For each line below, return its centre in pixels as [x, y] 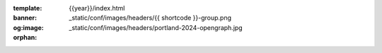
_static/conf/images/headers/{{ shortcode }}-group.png [150, 18]
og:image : [28, 27]
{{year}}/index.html [97, 8]
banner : [25, 18]
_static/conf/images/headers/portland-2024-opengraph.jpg [156, 27]
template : [28, 8]
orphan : [25, 38]
